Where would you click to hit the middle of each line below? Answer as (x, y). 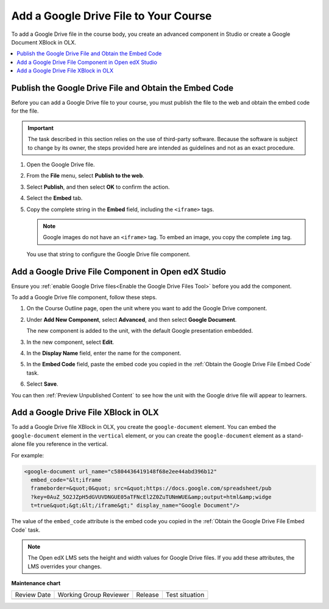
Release (148, 595)
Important (41, 128)
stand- (295, 436)
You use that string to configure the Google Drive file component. (108, 254)
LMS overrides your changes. (65, 566)
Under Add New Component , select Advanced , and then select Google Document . (132, 319)
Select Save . (42, 384)
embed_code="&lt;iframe (66, 480)
